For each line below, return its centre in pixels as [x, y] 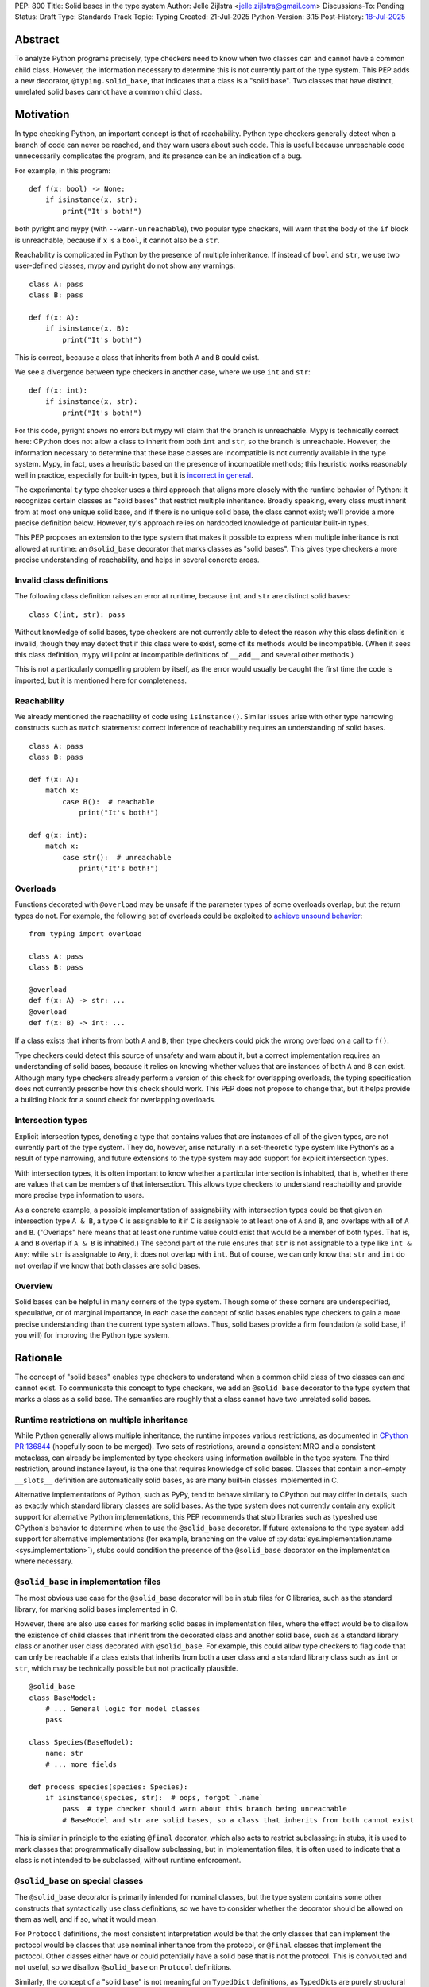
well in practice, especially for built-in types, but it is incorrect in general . [134, 475]
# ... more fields [81, 1764]
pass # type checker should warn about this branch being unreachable [205, 1809]
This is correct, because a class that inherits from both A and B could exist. [137, 358]
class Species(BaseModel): [81, 1742]
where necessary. [44, 1561]
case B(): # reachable [108, 802]
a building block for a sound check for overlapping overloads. [115, 1100]
